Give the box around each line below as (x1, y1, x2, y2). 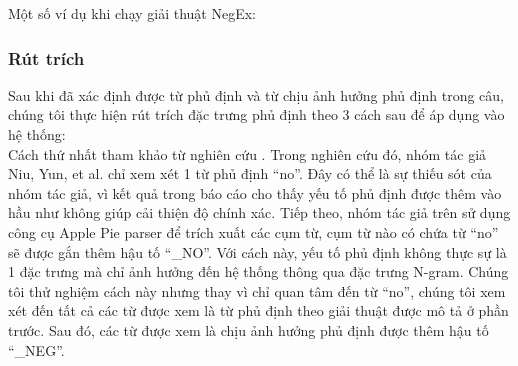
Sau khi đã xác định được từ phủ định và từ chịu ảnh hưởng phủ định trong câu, (8, 84, 504, 105)
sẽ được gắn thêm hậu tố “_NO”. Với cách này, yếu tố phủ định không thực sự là (8, 241, 507, 262)
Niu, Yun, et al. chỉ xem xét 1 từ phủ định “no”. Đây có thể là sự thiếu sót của (8, 163, 492, 184)
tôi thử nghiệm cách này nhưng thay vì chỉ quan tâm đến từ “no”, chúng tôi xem (8, 280, 506, 301)
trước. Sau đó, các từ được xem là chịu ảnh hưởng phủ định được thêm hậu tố (8, 319, 489, 340)
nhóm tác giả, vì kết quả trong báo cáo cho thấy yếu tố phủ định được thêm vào (8, 182, 502, 203)
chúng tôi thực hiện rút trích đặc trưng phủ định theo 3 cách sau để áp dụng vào (8, 104, 505, 125)
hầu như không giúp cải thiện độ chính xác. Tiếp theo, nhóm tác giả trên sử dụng (8, 202, 511, 223)
